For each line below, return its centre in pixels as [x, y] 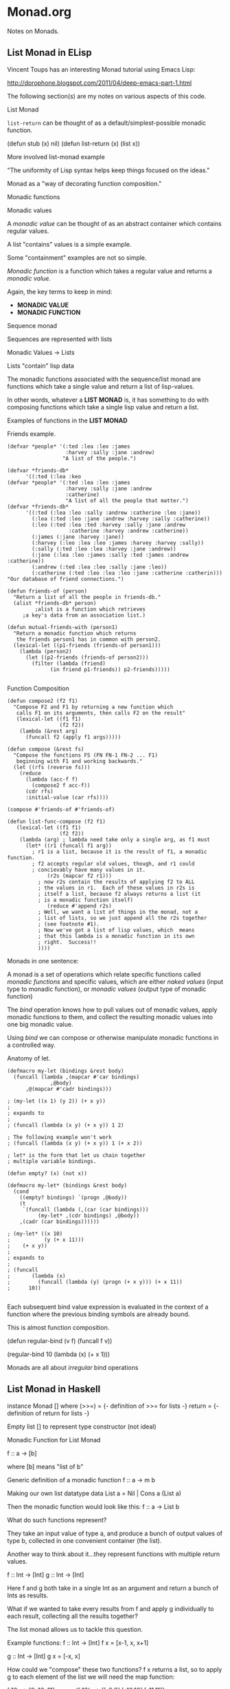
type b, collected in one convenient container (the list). [84, 1540]
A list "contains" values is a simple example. [69, 244]
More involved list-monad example [56, 156]
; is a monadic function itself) [85, 900]
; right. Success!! [67, 942]
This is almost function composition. [58, 1327]
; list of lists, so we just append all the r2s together [122, 918]
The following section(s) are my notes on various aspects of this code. [107, 96]
